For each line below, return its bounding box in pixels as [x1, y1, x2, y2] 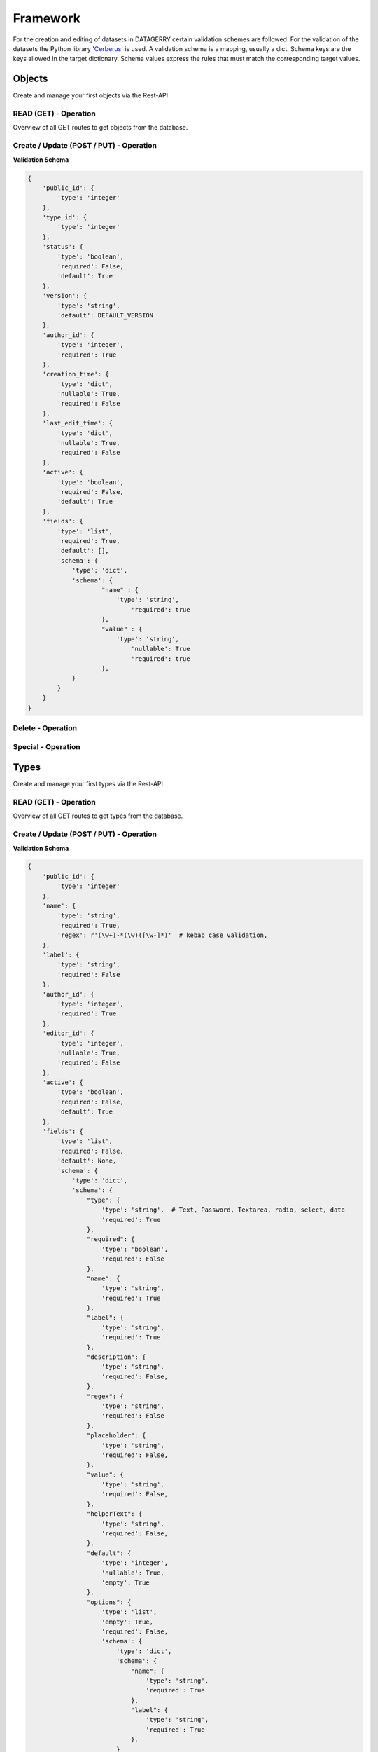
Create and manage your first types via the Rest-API [13, 780, 164, 788]
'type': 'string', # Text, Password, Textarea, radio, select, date [101, 1206, 346, 1214]
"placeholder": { [86, 1432, 146, 1439]
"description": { [86, 1353, 146, 1361]
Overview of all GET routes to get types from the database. [13, 812, 183, 820]
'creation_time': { [42, 370, 110, 378]
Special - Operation [13, 741, 80, 751]
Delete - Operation [13, 723, 77, 732]
